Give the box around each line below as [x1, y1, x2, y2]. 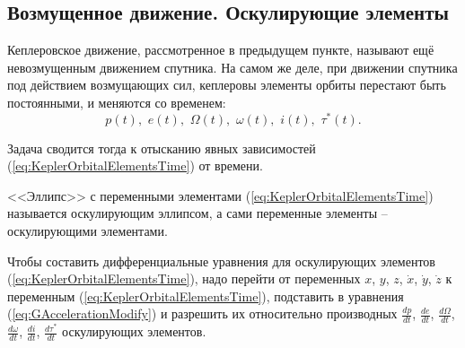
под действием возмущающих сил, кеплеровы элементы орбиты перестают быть [7, 75, 446, 94]
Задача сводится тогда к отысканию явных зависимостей [7, 138, 316, 157]
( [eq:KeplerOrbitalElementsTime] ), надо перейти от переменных [7, 269, 361, 288]
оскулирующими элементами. [7, 222, 168, 240]
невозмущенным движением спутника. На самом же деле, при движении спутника [7, 57, 458, 76]
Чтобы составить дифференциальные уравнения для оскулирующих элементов [7, 251, 435, 270]
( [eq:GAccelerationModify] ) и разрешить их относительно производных [7, 304, 398, 323]
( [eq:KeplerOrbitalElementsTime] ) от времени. [7, 156, 263, 175]
